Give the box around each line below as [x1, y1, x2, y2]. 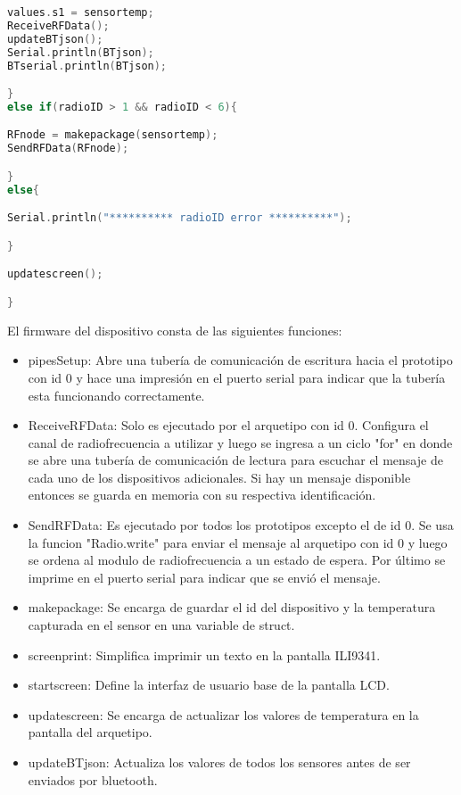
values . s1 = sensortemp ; [7, 6, 154, 19]
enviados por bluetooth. [28, 770, 158, 789]
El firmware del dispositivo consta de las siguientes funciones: [7, 320, 342, 339]
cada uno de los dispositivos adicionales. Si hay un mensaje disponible [28, 468, 411, 486]
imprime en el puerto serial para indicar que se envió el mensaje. [28, 567, 381, 586]
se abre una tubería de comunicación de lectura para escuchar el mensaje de [28, 451, 443, 469]
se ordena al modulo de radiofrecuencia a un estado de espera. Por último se [28, 551, 446, 569]
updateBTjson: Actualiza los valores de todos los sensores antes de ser [28, 753, 411, 771]
